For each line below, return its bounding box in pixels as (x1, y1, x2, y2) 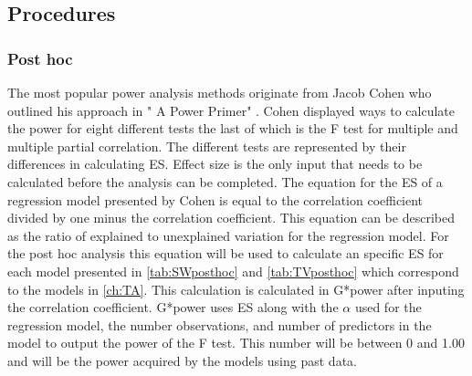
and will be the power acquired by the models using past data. (7, 350, 357, 370)
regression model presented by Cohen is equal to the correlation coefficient (7, 190, 424, 209)
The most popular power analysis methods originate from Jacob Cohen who (7, 83, 432, 101)
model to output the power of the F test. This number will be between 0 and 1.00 (7, 333, 465, 352)
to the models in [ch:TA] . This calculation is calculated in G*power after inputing (7, 279, 465, 298)
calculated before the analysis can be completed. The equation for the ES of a (7, 172, 443, 191)
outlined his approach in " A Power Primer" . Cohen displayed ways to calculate (7, 100, 455, 120)
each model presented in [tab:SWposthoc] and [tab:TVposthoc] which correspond (7, 261, 459, 280)
